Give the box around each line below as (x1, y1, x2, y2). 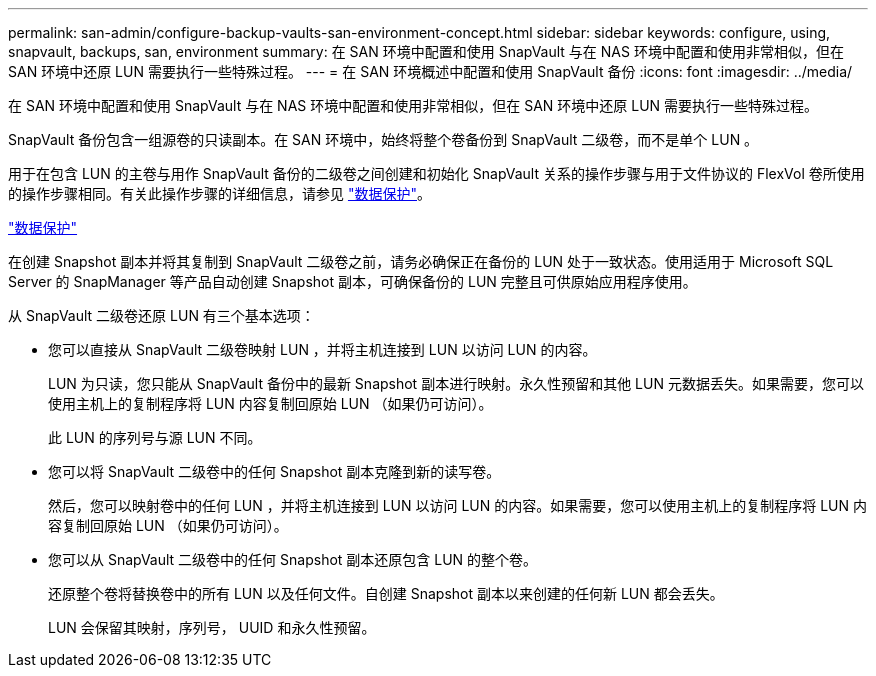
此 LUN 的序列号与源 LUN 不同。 (48, 429, 262, 446)
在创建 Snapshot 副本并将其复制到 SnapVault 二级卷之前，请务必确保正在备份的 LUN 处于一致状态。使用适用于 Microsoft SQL (8, 253, 834, 270)
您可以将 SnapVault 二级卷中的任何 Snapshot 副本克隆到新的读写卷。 (48, 463, 501, 480)
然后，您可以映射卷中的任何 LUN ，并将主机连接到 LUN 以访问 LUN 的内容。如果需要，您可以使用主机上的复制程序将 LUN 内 (48, 497, 868, 514)
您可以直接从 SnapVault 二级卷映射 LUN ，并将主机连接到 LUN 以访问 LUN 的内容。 (48, 341, 597, 358)
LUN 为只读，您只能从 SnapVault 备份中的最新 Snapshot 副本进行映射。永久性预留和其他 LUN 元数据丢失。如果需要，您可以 (48, 375, 864, 392)
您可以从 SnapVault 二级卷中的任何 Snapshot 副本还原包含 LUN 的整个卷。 (48, 551, 538, 568)
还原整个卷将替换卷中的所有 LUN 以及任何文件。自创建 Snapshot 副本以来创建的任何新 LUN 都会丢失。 (48, 585, 724, 602)
